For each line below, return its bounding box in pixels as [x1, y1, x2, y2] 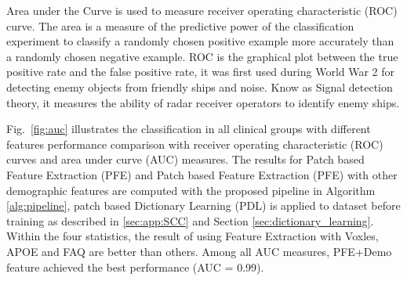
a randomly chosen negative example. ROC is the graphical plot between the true [6, 48, 398, 64]
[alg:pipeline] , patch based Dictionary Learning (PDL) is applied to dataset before [6, 197, 401, 214]
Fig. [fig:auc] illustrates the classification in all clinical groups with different [6, 121, 371, 137]
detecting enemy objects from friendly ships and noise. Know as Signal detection [6, 78, 393, 95]
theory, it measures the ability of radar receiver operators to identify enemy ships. [6, 94, 400, 110]
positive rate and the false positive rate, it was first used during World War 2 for [6, 63, 395, 80]
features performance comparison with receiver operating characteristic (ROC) [6, 135, 383, 152]
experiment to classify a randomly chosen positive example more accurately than [6, 33, 394, 49]
